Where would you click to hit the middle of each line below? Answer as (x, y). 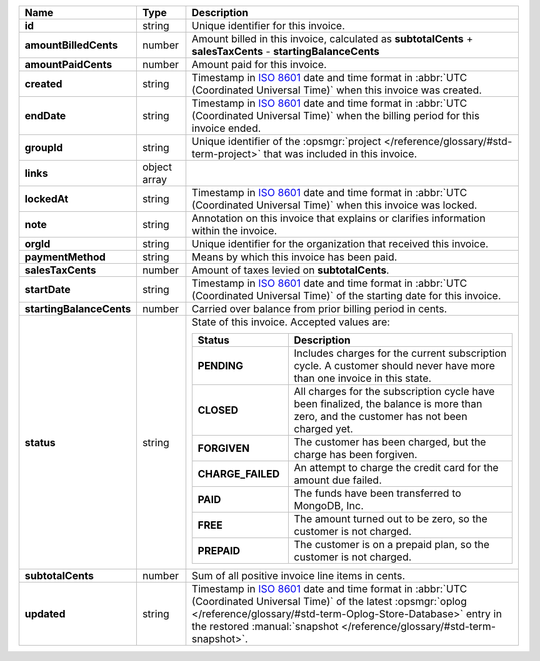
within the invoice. (234, 230)
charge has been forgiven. (355, 454)
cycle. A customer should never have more (394, 365)
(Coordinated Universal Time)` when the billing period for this (335, 115)
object (156, 167)
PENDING (220, 365)
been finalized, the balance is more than (388, 403)
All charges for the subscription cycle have (394, 391)
